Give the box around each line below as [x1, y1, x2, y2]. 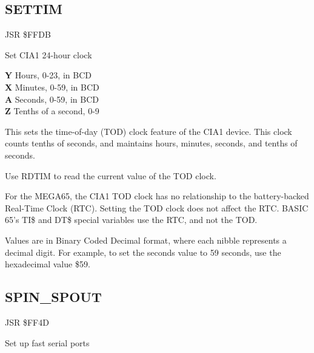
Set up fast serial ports [5, 336, 90, 349]
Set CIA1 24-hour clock [5, 48, 92, 61]
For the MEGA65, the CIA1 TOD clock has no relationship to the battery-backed [5, 190, 309, 202]
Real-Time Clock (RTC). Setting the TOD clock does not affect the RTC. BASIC [5, 201, 309, 214]
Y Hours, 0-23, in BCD [5, 69, 92, 81]
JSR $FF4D [5, 315, 49, 328]
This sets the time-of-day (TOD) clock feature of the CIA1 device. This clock [5, 125, 292, 137]
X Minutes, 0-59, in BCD [5, 80, 99, 93]
